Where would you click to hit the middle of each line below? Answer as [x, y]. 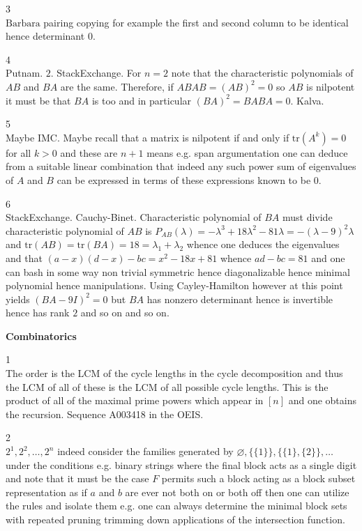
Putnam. [24, 73]
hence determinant [45, 36]
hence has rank [38, 313]
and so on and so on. [125, 313]
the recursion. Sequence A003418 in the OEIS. [105, 414]
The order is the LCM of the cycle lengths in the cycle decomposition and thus [174, 373]
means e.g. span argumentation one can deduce [247, 152]
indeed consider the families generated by [145, 451]
